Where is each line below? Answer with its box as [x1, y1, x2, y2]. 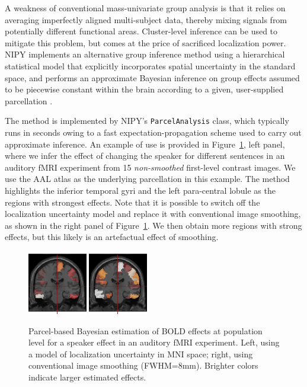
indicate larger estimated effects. [28, 371, 146, 383]
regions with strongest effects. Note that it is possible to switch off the [5, 196, 260, 208]
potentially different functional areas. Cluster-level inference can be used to [5, 25, 278, 37]
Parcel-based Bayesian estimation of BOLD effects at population [28, 324, 263, 337]
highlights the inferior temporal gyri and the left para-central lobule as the [5, 184, 276, 196]
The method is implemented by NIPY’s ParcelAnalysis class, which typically [5, 114, 289, 127]
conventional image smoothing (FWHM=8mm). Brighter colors [28, 359, 258, 372]
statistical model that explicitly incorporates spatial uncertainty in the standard [5, 59, 296, 72]
